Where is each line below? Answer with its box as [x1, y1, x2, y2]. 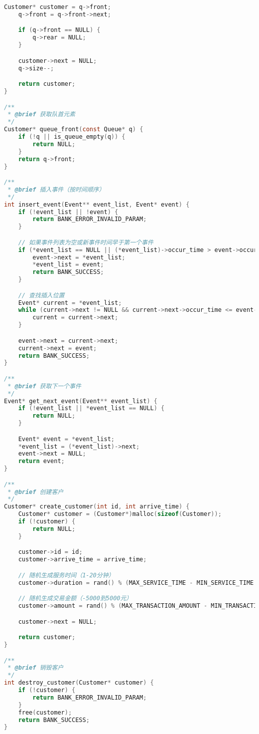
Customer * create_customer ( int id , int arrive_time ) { [4, 503, 190, 510]
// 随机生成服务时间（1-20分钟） [18, 571, 115, 579]
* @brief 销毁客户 [7, 664, 64, 672]
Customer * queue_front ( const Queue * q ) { [4, 126, 143, 133]
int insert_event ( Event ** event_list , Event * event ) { [4, 201, 190, 208]
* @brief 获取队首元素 [7, 111, 75, 118]
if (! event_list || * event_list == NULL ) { [18, 405, 165, 412]
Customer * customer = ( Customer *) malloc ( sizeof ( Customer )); [18, 510, 222, 518]
